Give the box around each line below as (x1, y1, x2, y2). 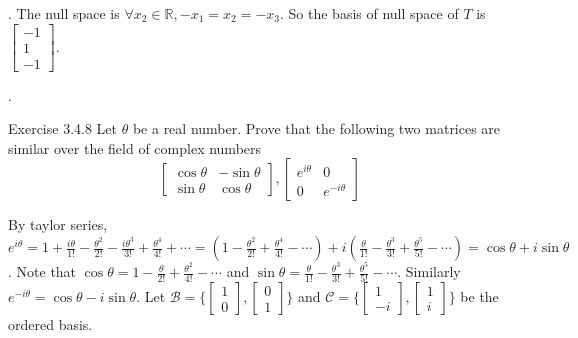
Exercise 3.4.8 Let (8, 118, 117, 139)
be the (460, 286, 499, 307)
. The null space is (8, 3, 120, 23)
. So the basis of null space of (279, 3, 459, 23)
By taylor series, (8, 214, 108, 235)
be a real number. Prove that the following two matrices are (132, 118, 501, 139)
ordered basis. (8, 314, 93, 335)
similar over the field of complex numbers (8, 137, 262, 158)
